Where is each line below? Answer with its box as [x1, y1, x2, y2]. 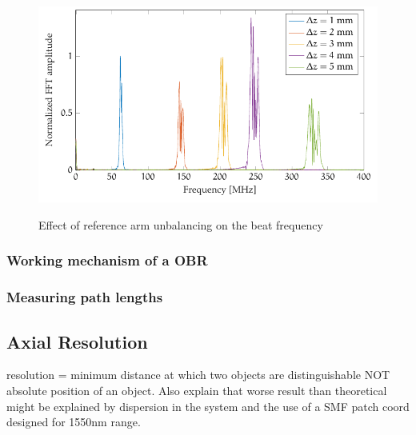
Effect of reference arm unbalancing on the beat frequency [38, 216, 323, 233]
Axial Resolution [6, 329, 148, 353]
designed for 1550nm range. [6, 413, 141, 430]
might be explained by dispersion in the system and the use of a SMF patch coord [6, 397, 410, 414]
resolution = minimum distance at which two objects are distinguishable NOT [6, 366, 390, 383]
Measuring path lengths [6, 287, 163, 307]
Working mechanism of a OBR [6, 250, 208, 270]
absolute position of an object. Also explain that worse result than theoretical [6, 381, 387, 398]
